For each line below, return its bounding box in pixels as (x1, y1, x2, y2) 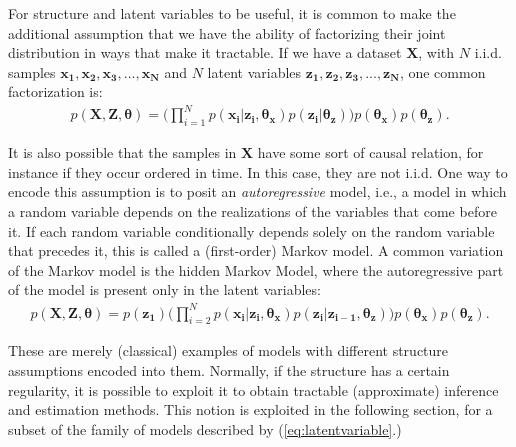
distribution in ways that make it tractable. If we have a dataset (8, 42, 402, 63)
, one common (399, 61, 486, 82)
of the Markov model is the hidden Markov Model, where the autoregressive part (8, 259, 504, 280)
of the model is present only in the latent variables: (8, 279, 321, 300)
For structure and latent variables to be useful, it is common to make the (8, 3, 456, 23)
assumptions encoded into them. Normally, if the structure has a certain (8, 359, 450, 380)
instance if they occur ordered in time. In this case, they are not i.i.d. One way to (8, 161, 508, 182)
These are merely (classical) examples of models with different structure (8, 340, 449, 361)
